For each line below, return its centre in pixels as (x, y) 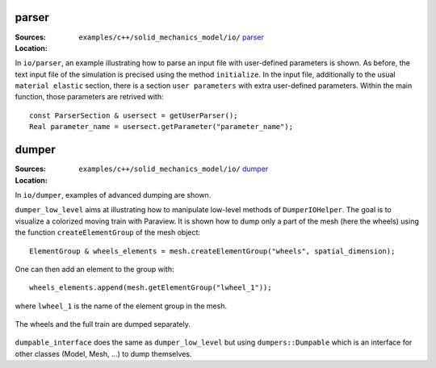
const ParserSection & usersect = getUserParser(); (134, 115)
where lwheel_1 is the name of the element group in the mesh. (121, 306)
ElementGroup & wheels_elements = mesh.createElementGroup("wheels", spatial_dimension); (212, 251)
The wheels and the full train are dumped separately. (103, 324)
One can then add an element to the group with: (94, 269)
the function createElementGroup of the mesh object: (108, 232)
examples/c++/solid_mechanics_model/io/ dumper (174, 169)
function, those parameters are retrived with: (89, 97)
